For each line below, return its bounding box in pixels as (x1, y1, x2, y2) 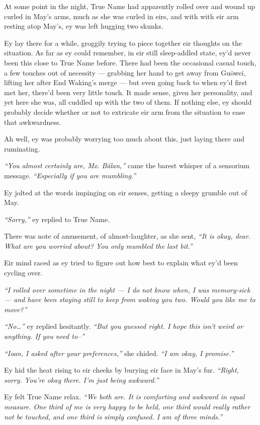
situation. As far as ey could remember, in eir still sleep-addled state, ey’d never (4, 47, 251, 58)
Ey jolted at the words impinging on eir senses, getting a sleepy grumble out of (4, 187, 247, 197)
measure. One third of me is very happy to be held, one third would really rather (4, 401, 250, 411)
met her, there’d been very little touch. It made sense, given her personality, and (4, 87, 252, 97)
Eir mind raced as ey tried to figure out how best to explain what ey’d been (4, 257, 238, 268)
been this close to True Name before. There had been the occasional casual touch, (4, 57, 256, 67)
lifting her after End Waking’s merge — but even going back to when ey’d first (4, 77, 247, 88)
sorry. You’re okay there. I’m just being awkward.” (4, 374, 159, 385)
